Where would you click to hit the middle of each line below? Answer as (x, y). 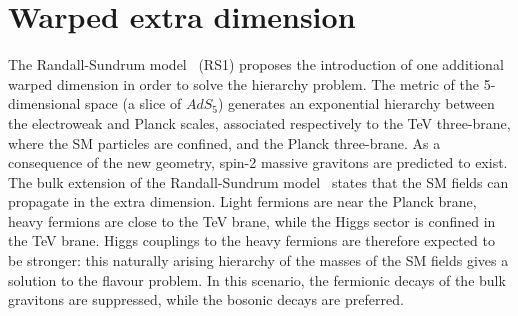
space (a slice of (133, 103)
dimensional (44, 103)
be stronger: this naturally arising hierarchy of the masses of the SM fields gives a (258, 260)
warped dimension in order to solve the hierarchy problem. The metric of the (243, 83)
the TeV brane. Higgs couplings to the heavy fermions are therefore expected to (251, 240)
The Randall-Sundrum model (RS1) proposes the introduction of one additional (256, 64)
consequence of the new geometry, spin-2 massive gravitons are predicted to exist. (258, 162)
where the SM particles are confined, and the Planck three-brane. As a (224, 142)
